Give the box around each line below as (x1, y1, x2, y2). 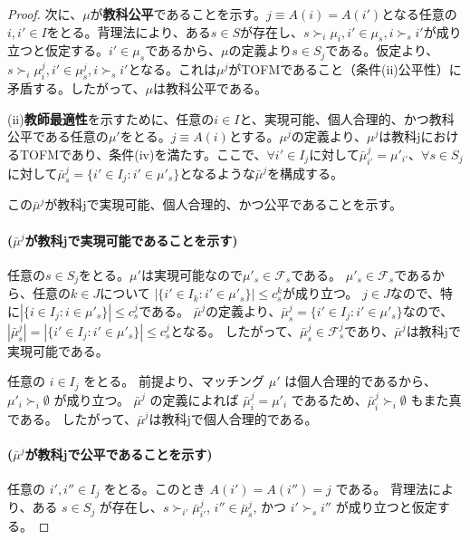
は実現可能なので (140, 265, 243, 284)
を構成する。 (267, 163, 343, 182)
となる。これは (128, 60, 216, 79)
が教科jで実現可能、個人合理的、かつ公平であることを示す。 (44, 195, 403, 214)
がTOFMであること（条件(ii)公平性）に (228, 60, 462, 79)
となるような (179, 163, 255, 182)
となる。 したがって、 (170, 321, 301, 340)
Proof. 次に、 (7, 5, 83, 23)
